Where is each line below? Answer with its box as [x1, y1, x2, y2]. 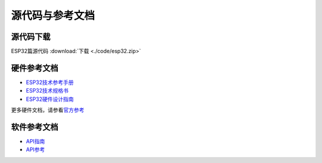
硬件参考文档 [11, 63, 58, 73]
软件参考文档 [11, 122, 58, 132]
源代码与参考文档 [11, 9, 95, 22]
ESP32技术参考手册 [26, 78, 74, 86]
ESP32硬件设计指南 [26, 96, 74, 103]
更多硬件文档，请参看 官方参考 [11, 106, 85, 113]
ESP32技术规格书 [26, 87, 69, 94]
